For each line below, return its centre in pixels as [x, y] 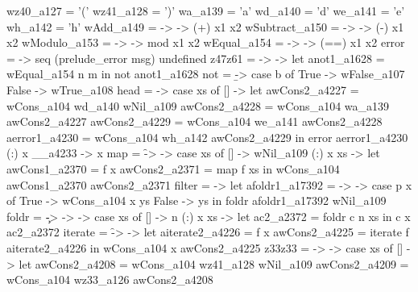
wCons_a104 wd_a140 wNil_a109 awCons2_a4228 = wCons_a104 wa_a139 [198, 105]
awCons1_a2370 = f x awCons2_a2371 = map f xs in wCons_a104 [173, 168]
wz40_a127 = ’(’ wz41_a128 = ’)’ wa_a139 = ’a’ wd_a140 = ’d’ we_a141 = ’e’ [206, 10]
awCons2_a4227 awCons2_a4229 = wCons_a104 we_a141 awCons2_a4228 [195, 121]
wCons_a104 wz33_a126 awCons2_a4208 [110, 279]
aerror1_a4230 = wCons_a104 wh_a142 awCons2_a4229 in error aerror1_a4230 [207, 137]
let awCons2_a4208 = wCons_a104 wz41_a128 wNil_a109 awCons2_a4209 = [214, 263]
